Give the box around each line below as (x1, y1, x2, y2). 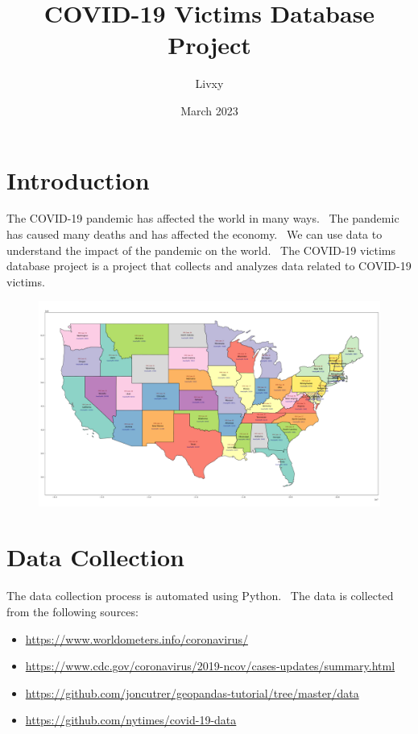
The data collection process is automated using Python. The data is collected (6, 587, 394, 604)
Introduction (6, 163, 150, 196)
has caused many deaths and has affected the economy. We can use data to (6, 226, 383, 243)
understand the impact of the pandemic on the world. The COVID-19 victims (6, 241, 396, 258)
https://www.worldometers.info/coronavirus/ (25, 630, 248, 647)
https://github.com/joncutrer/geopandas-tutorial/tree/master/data (25, 684, 359, 701)
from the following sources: (6, 603, 139, 619)
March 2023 (180, 102, 238, 119)
